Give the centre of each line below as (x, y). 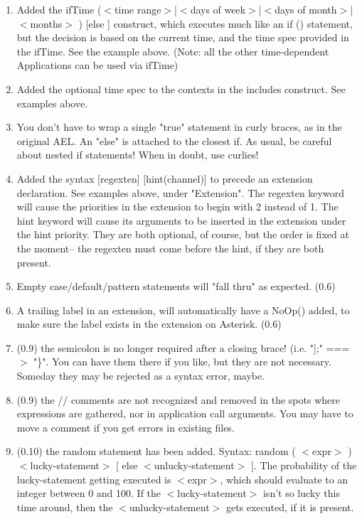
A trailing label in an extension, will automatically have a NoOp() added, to (183, 310)
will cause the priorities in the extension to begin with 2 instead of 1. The (177, 207)
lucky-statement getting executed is (94, 479)
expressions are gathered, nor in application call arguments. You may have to (185, 413)
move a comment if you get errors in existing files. (126, 427)
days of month (306, 9)
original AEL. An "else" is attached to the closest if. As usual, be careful (174, 140)
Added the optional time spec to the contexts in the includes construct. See (181, 89)
